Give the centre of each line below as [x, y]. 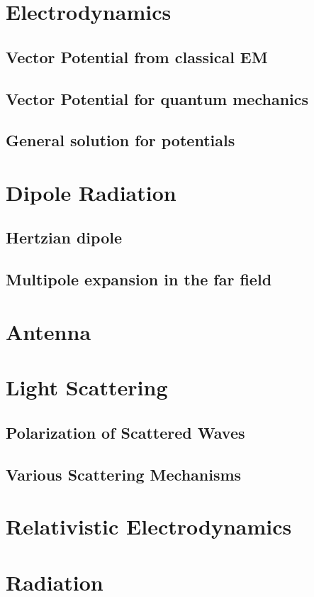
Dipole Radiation [91, 192]
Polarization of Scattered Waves [125, 432]
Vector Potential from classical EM [137, 56]
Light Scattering [87, 387]
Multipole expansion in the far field [139, 279]
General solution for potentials [120, 140]
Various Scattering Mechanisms [124, 474]
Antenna [49, 331]
